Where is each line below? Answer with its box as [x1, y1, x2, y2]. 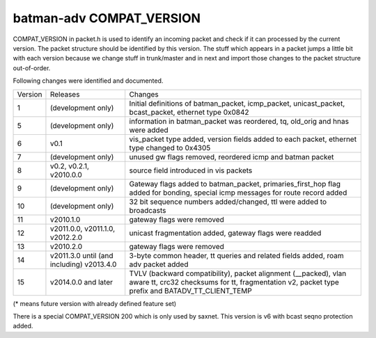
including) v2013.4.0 [49, 259, 117, 269]
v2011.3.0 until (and [49, 250, 113, 260]
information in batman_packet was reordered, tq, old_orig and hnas [129, 116, 350, 126]
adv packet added [129, 259, 189, 269]
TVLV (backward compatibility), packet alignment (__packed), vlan [129, 268, 347, 278]
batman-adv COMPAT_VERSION [13, 10, 201, 26]
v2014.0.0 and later [49, 277, 113, 287]
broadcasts [129, 205, 166, 215]
